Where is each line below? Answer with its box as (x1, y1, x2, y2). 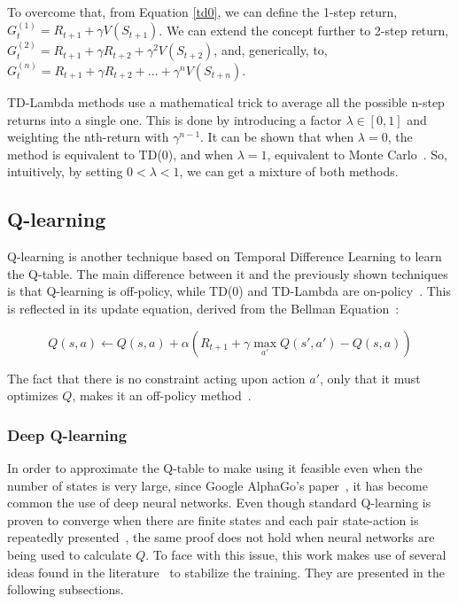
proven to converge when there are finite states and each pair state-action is (7, 510, 419, 529)
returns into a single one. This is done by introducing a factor (7, 110, 342, 128)
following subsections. (7, 580, 124, 599)
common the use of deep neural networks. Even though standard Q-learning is (7, 493, 431, 512)
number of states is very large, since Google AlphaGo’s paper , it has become (7, 476, 428, 494)
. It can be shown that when (200, 128, 354, 146)
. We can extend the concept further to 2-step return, (159, 20, 449, 39)
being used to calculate (7, 545, 132, 563)
